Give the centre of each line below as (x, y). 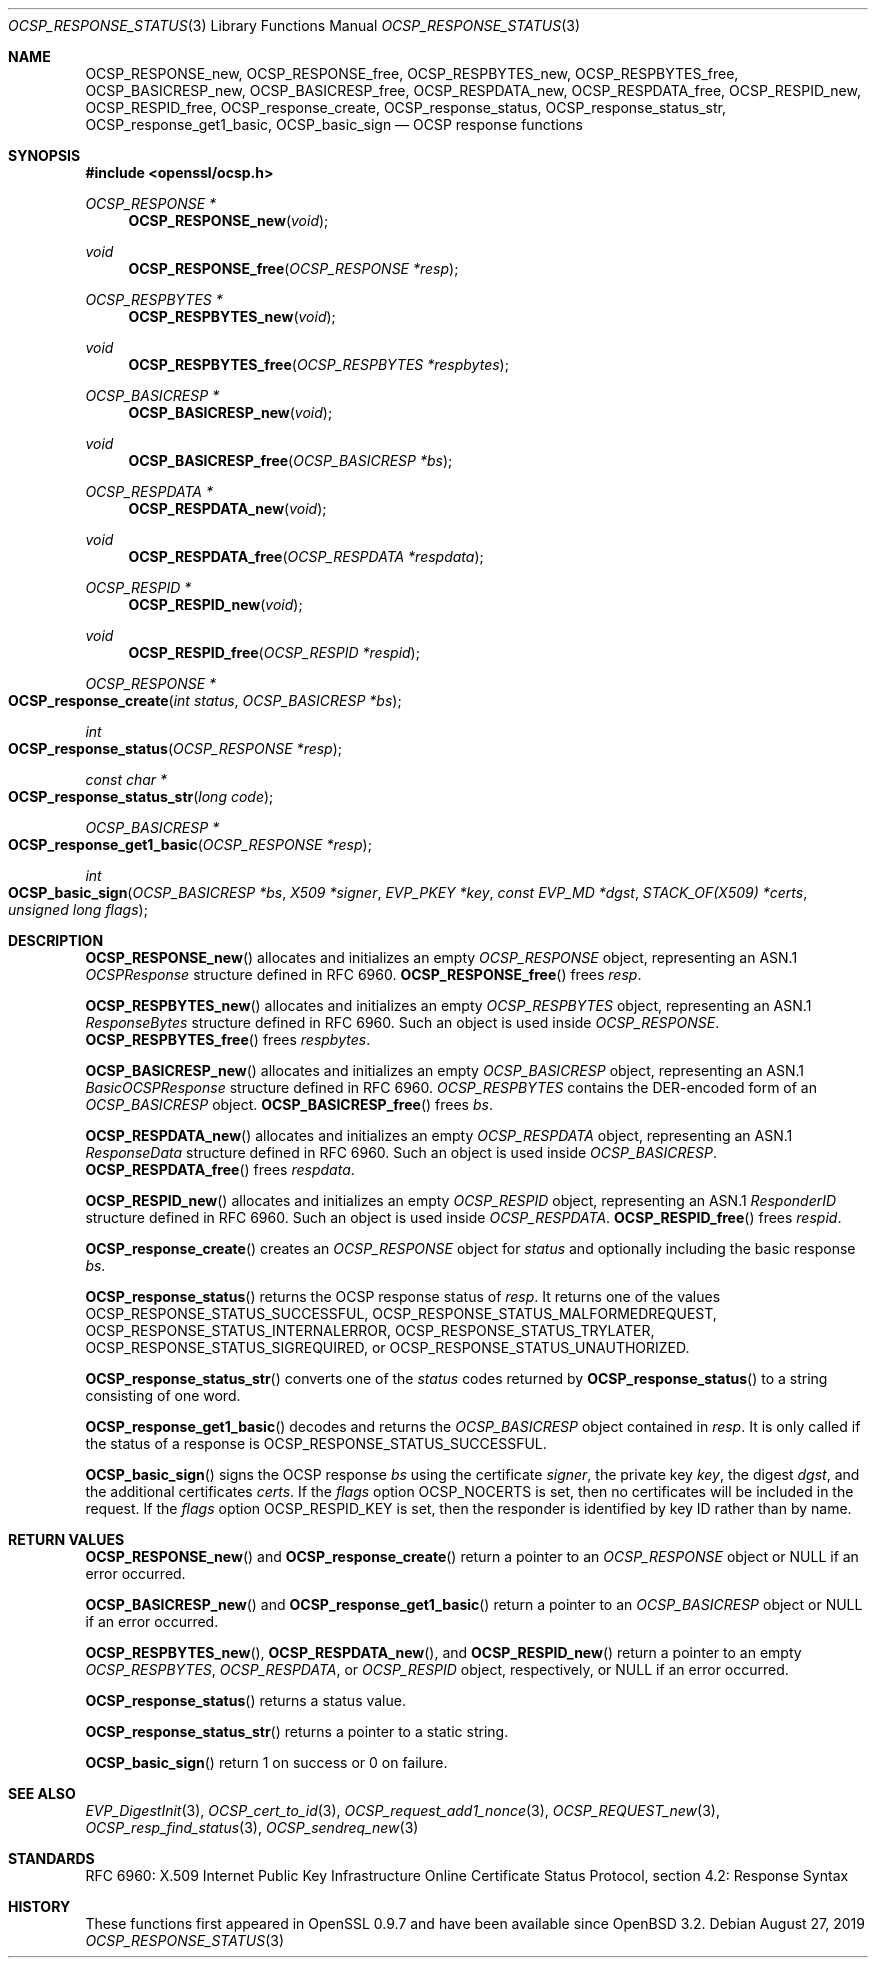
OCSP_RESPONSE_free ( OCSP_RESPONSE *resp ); (293, 268)
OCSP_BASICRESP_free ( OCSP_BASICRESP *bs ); (290, 460)
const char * (126, 779)
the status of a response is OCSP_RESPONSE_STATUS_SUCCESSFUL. (316, 1443)
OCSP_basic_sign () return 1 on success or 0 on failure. (266, 1762)
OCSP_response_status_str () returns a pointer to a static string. (297, 1731)
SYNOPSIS (44, 155)
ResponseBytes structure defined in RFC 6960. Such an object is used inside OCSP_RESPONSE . (402, 1022)
